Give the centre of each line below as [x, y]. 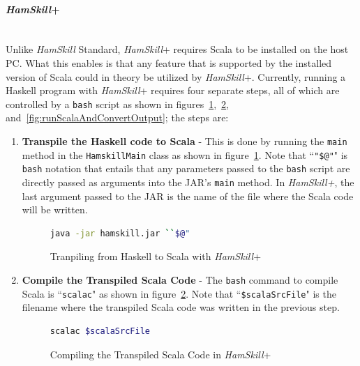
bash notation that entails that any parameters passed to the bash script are [186, 168]
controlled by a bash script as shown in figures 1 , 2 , [117, 104]
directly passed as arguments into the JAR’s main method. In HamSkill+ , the [188, 182]
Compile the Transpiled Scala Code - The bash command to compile [180, 280]
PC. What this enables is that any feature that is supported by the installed [169, 62]
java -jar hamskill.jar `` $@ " [120, 233]
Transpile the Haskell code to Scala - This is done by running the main [185, 141]
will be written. [55, 209]
